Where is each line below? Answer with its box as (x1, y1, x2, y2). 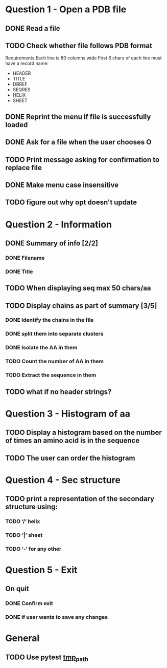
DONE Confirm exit (5, 600, 54, 607)
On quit (5, 584, 29, 593)
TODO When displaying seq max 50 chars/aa (5, 284, 152, 293)
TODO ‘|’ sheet (5, 531, 43, 538)
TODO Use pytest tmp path (5, 653, 88, 663)
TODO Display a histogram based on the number (5, 428, 162, 437)
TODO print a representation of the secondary (5, 494, 155, 503)
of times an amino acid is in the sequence (5, 436, 140, 445)
